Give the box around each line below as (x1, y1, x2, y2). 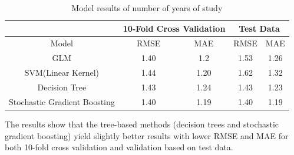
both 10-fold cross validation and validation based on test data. (5, 141, 233, 153)
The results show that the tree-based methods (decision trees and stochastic (5, 117, 279, 130)
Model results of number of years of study (71, 2, 223, 14)
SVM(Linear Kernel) (24, 66, 100, 79)
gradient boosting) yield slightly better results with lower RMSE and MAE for (5, 129, 289, 141)
